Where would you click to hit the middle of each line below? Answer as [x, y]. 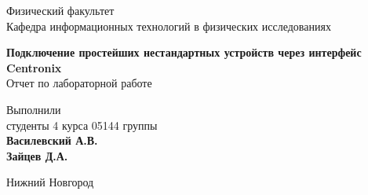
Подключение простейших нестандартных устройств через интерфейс [184, 52]
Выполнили [34, 109]
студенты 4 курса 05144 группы [82, 125]
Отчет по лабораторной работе [79, 83]
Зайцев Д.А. [37, 155]
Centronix [34, 67]
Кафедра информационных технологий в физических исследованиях [169, 26]
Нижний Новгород [50, 182]
